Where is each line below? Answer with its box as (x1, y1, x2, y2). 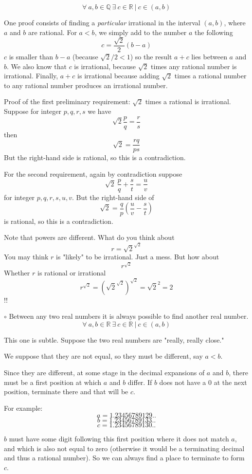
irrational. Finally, (4, 71, 58, 81)
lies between (191, 52, 227, 62)
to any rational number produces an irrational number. (4, 80, 168, 90)
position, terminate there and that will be (4, 386, 128, 397)
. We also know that (7, 61, 67, 71)
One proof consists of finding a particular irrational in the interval (4, 18, 200, 27)
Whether (4, 268, 30, 278)
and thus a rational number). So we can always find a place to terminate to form (4, 453, 245, 463)
